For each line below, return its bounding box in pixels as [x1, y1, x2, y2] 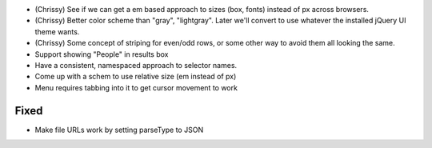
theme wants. [34, 26, 80, 36]
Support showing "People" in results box [34, 49, 169, 59]
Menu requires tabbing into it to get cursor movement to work [34, 82, 238, 92]
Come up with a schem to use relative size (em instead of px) [34, 72, 237, 82]
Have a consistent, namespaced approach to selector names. [34, 60, 238, 70]
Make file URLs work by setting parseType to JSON [34, 125, 204, 134]
